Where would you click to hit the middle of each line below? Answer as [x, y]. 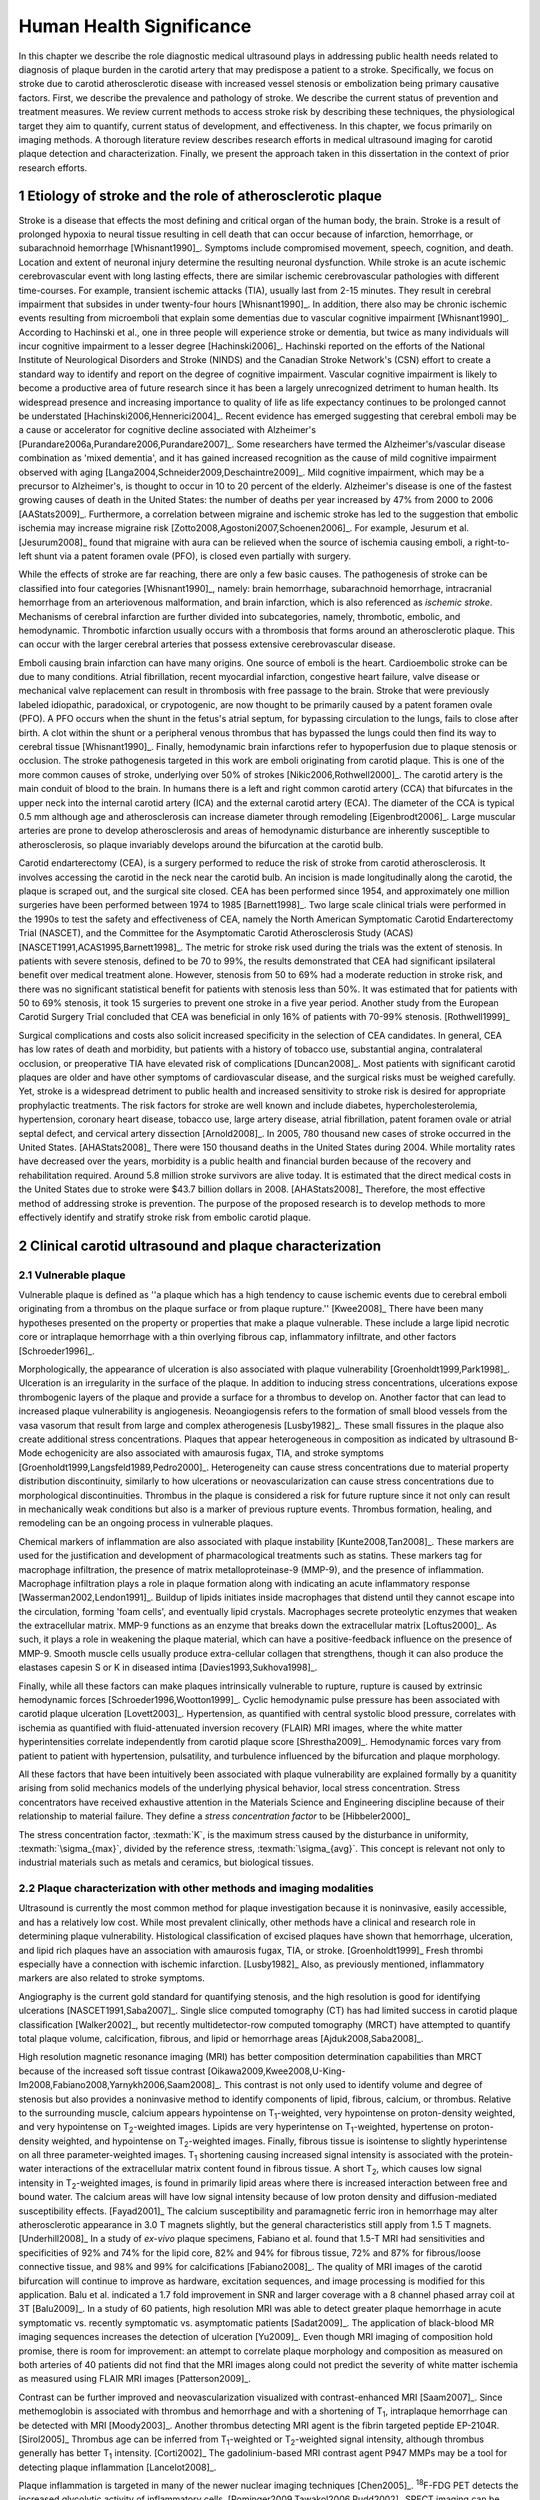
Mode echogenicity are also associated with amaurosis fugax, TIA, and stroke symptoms [201, 1453]
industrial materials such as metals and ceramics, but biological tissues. [166, 1862]
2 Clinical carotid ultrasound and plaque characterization [200, 1245]
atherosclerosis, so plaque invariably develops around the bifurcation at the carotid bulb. [201, 844]
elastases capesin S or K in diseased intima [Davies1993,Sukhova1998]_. [168, 1667]
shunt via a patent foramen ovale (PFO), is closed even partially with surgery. [192, 556]
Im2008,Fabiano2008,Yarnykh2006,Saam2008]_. [120, 2085]
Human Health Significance [135, 26]
